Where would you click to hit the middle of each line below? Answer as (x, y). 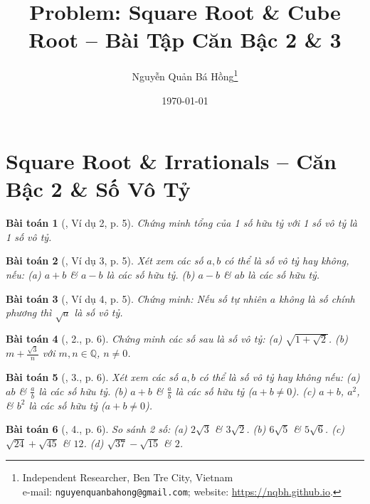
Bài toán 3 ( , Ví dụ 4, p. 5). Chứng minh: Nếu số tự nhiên (136, 298)
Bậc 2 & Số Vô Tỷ (98, 189)
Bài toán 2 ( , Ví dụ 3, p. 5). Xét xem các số (105, 261)
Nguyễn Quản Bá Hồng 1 (185, 75)
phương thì (29, 312)
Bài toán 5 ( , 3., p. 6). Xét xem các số (92, 377)
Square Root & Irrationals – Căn (171, 161)
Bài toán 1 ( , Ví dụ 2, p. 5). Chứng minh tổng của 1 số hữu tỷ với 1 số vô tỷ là (181, 223)
